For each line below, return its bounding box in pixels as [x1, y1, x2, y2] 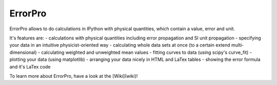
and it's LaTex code [9, 63, 51, 70]
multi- [231, 42, 244, 48]
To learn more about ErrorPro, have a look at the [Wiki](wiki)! [9, 73, 138, 79]
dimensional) [9, 49, 37, 55]
